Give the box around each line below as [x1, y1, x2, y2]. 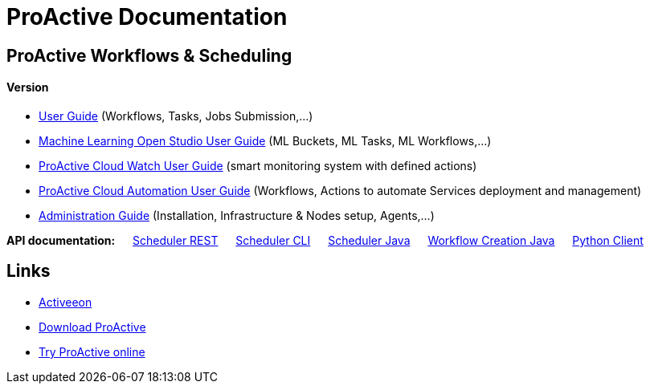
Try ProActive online [39, 344, 145, 359]
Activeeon [39, 295, 92, 309]
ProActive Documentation [6, 3, 288, 30]
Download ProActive [39, 319, 146, 334]
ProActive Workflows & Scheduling [6, 45, 292, 66]
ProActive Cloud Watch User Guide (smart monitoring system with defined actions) [39, 158, 477, 173]
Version [6, 80, 49, 95]
